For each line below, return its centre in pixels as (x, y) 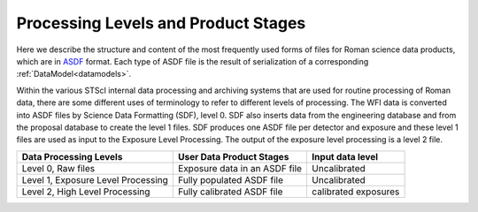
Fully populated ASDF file (231, 179)
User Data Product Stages (234, 156)
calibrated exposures (355, 192)
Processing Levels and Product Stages (161, 23)
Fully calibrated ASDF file (231, 192)
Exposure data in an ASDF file (240, 168)
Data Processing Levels (72, 156)
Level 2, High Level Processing (86, 192)
